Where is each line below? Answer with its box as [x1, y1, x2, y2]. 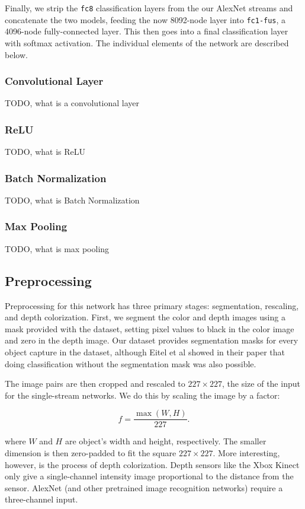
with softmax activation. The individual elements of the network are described [5, 36, 289, 49]
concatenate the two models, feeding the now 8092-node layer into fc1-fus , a [5, 13, 286, 26]
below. [5, 48, 28, 61]
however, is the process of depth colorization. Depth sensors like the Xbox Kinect [5, 458, 300, 470]
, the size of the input [222, 377, 300, 390]
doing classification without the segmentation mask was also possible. [5, 357, 256, 370]
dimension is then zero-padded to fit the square [5, 446, 176, 459]
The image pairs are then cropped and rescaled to [5, 377, 185, 390]
